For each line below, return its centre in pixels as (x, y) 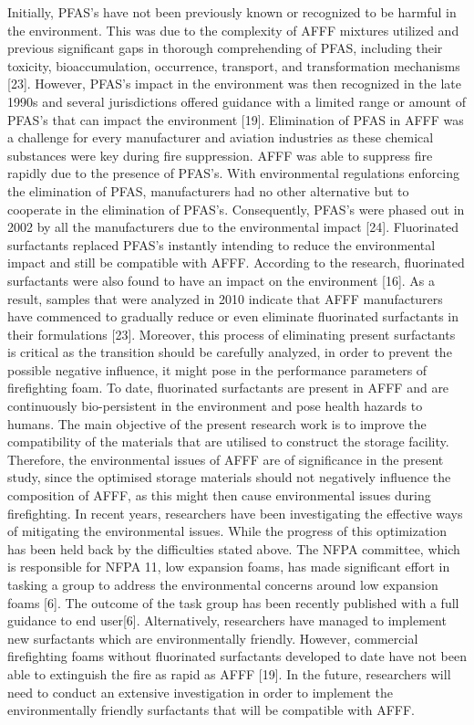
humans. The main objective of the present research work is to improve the (217, 423)
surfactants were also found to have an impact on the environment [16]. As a (222, 280)
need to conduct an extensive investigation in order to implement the (200, 692)
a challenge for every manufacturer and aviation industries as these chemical (221, 137)
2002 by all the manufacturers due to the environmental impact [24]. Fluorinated (233, 227)
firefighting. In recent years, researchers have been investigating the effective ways (235, 513)
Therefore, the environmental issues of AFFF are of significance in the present (226, 459)
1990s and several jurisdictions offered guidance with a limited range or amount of (237, 101)
